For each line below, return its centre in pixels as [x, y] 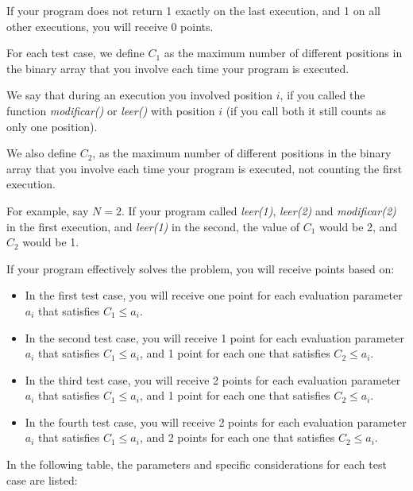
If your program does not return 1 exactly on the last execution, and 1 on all [193, 10]
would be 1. [51, 242]
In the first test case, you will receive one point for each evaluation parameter [214, 295]
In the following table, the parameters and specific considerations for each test [197, 464]
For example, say [48, 210]
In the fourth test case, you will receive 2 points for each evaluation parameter [216, 421]
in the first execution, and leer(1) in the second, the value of [153, 226]
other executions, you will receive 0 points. [110, 26]
